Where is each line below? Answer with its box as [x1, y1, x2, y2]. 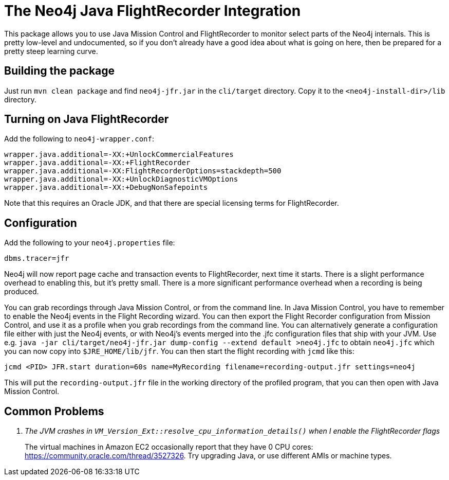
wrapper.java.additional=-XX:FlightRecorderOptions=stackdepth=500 [4, 167, 282, 175]
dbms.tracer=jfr [4, 254, 69, 263]
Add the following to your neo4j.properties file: [4, 238, 175, 247]
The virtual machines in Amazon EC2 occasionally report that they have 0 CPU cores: [25, 442, 313, 452]
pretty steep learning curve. [4, 46, 98, 56]
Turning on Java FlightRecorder [4, 113, 169, 126]
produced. [4, 287, 39, 296]
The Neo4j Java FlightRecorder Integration [4, 2, 301, 20]
